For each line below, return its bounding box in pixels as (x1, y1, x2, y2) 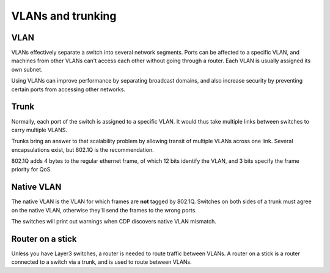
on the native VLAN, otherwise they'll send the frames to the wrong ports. (11, 206, 197, 214)
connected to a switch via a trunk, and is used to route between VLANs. (11, 258, 192, 266)
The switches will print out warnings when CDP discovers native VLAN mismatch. (11, 218, 217, 225)
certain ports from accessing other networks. (11, 86, 125, 93)
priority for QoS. (11, 166, 52, 173)
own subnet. (11, 65, 43, 73)
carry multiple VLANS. (11, 126, 67, 133)
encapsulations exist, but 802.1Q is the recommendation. (11, 146, 154, 153)
